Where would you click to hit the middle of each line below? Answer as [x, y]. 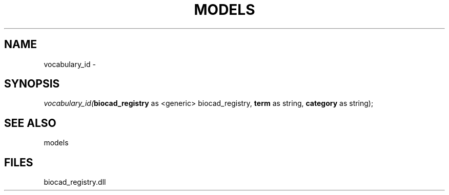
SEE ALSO [30, 123]
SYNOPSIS [32, 84]
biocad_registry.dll [75, 182]
